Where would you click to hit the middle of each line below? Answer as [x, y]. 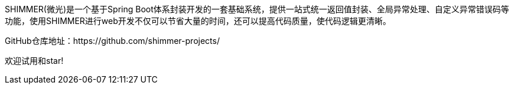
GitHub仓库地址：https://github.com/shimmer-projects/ [112, 41]
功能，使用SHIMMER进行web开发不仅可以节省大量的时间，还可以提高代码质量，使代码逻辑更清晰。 [198, 21]
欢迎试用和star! [34, 61]
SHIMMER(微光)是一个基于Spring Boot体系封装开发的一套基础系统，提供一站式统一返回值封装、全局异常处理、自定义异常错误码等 [257, 9]
